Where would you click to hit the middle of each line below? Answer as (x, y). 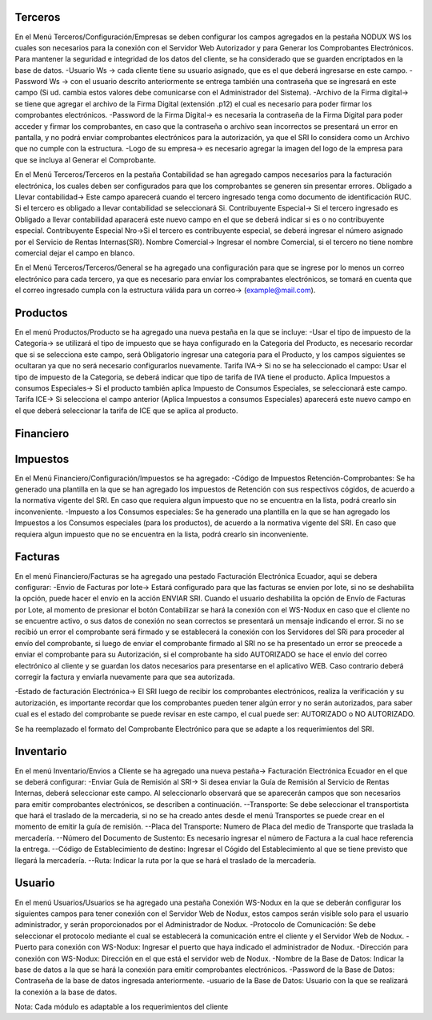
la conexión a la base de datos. (66, 992)
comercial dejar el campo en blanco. (75, 253)
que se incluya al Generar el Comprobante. (85, 159)
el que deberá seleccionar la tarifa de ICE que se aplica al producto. (126, 410)
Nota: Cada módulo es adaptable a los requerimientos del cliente (122, 1007)
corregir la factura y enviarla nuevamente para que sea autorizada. (125, 677)
